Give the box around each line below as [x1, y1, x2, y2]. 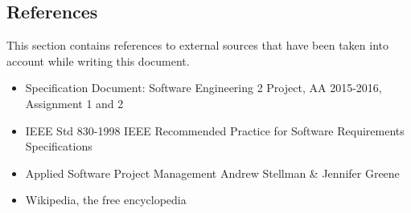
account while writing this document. [6, 52, 190, 69]
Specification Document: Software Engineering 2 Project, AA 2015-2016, [25, 79, 382, 96]
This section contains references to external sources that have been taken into [6, 37, 389, 54]
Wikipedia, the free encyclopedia [25, 191, 187, 208]
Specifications [25, 138, 92, 155]
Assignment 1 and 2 [25, 94, 124, 111]
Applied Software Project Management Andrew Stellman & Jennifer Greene [25, 164, 400, 181]
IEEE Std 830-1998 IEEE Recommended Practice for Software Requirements [25, 122, 405, 139]
